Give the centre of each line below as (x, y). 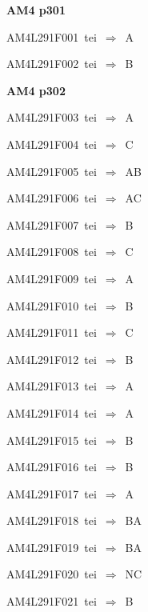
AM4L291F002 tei (52, 64)
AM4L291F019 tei (52, 547)
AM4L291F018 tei (52, 520)
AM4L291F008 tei (52, 252)
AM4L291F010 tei (52, 305)
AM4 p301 (36, 10)
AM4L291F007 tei (52, 224)
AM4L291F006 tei (52, 198)
